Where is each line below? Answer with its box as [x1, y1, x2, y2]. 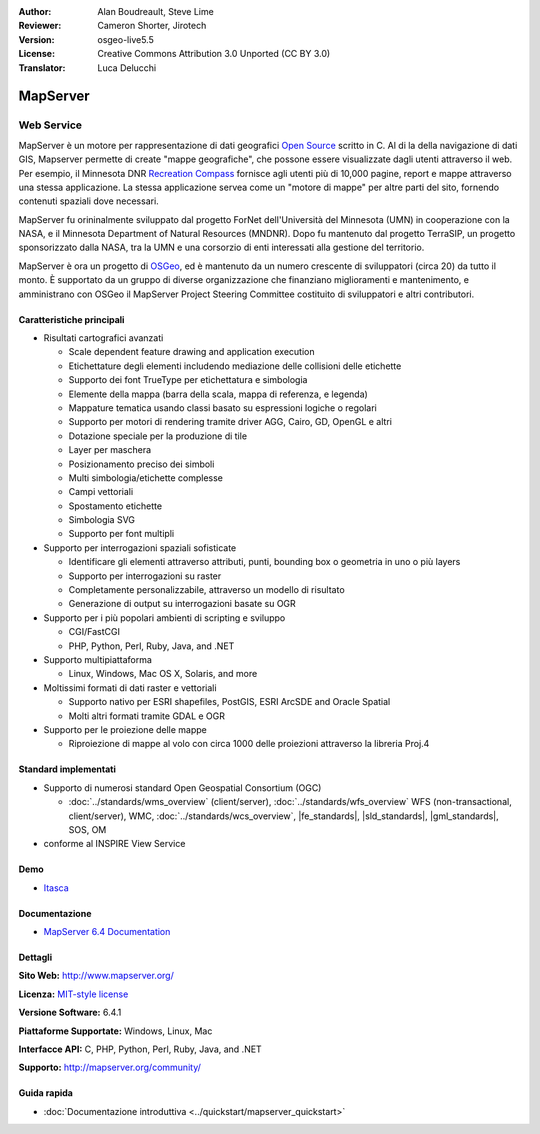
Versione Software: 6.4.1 [18, 1006, 122, 1019]
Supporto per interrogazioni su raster [68, 570, 222, 582]
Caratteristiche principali [18, 313, 125, 325]
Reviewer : [18, 20, 62, 32]
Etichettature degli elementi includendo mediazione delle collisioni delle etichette [68, 360, 402, 372]
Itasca [43, 881, 69, 894]
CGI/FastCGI [68, 626, 120, 638]
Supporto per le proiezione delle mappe [43, 723, 207, 735]
